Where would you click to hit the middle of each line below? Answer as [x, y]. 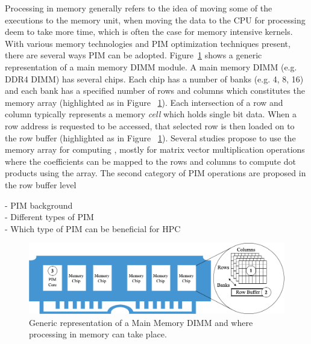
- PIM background [39, 205]
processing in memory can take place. [98, 334]
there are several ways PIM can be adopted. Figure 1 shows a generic [134, 55]
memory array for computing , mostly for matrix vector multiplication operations [155, 149]
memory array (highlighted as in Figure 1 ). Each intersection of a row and [144, 102]
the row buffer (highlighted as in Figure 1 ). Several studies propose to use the [150, 137]
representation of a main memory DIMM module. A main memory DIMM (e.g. [151, 66]
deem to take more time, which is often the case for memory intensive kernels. [149, 32]
